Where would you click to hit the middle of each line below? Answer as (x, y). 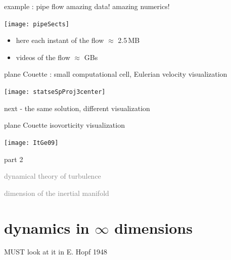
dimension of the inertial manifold (57, 193)
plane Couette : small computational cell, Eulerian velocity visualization (116, 74)
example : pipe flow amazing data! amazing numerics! (87, 6)
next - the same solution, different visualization (77, 108)
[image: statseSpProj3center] (55, 92)
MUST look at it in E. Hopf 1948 (56, 252)
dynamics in (47, 227)
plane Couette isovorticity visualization (64, 125)
